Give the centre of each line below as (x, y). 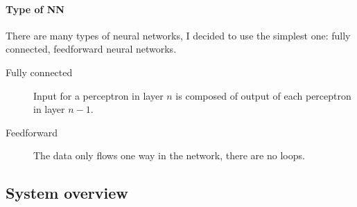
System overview (67, 193)
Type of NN (35, 9)
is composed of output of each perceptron (263, 95)
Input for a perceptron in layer (98, 95)
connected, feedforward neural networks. (91, 49)
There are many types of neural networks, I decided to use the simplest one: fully (178, 35)
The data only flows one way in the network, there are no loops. (169, 155)
